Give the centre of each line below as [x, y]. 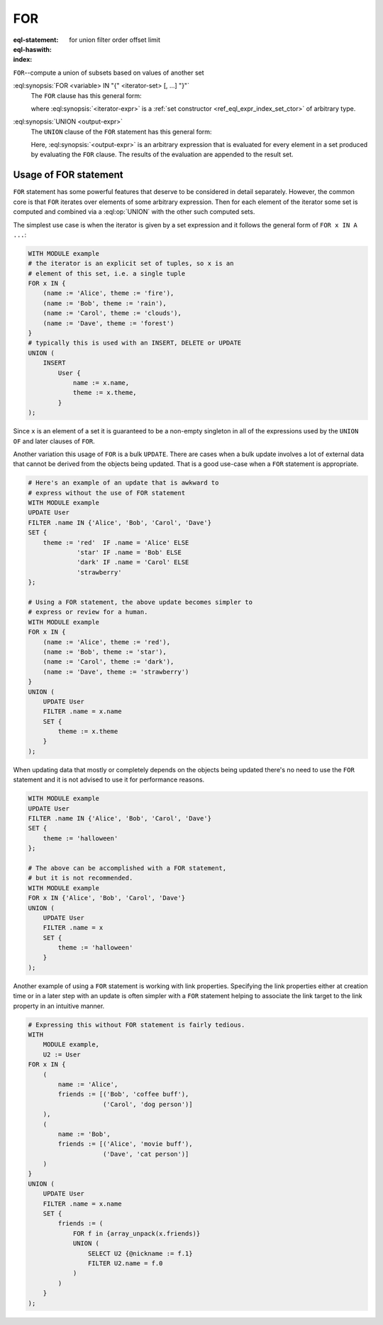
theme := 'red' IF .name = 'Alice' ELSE [116, 542]
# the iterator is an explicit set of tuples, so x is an [131, 264]
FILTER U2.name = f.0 [125, 1263]
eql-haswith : [33, 49]
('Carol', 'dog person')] [148, 1104]
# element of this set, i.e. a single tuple [107, 273]
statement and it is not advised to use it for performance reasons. [109, 780]
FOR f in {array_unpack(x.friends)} [137, 1233]
